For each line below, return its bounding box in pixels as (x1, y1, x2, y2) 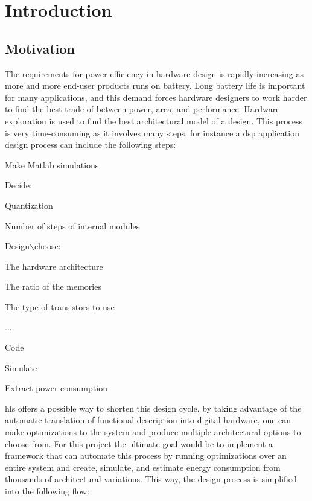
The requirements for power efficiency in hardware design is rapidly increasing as (5, 67, 304, 80)
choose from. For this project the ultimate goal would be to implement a (5, 437, 273, 450)
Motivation (5, 39, 75, 57)
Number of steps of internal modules (5, 219, 140, 232)
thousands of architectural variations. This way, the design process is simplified (5, 473, 297, 485)
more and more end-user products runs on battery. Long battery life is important (5, 79, 305, 92)
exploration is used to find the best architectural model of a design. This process (5, 114, 303, 127)
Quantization (5, 199, 53, 211)
